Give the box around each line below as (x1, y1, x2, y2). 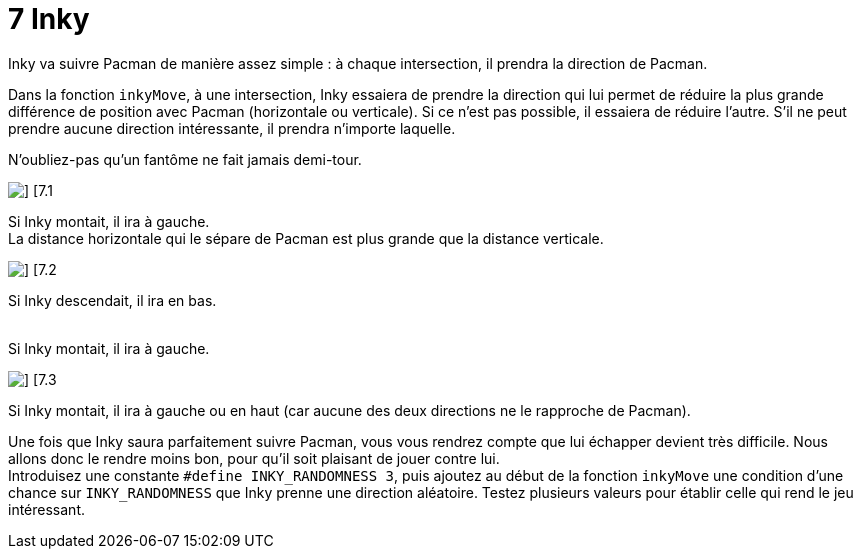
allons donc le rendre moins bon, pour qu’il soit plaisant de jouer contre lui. (8, 449, 500, 467)
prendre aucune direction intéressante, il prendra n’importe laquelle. (8, 119, 456, 137)
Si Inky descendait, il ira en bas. (8, 291, 217, 309)
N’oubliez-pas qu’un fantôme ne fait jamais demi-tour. (8, 150, 362, 168)
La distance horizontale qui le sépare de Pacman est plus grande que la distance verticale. (8, 229, 604, 247)
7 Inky (8, 2, 90, 36)
